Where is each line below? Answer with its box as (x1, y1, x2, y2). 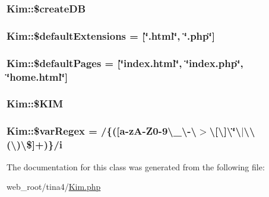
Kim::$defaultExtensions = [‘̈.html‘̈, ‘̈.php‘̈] (7, 28, 215, 43)
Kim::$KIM (7, 96, 64, 111)
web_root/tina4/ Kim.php (7, 180, 101, 193)
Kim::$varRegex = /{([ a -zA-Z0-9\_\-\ (7, 123, 197, 138)
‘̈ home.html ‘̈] (7, 69, 68, 84)
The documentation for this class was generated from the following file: (7, 160, 265, 173)
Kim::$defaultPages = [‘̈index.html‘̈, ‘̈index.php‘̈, (7, 55, 243, 70)
